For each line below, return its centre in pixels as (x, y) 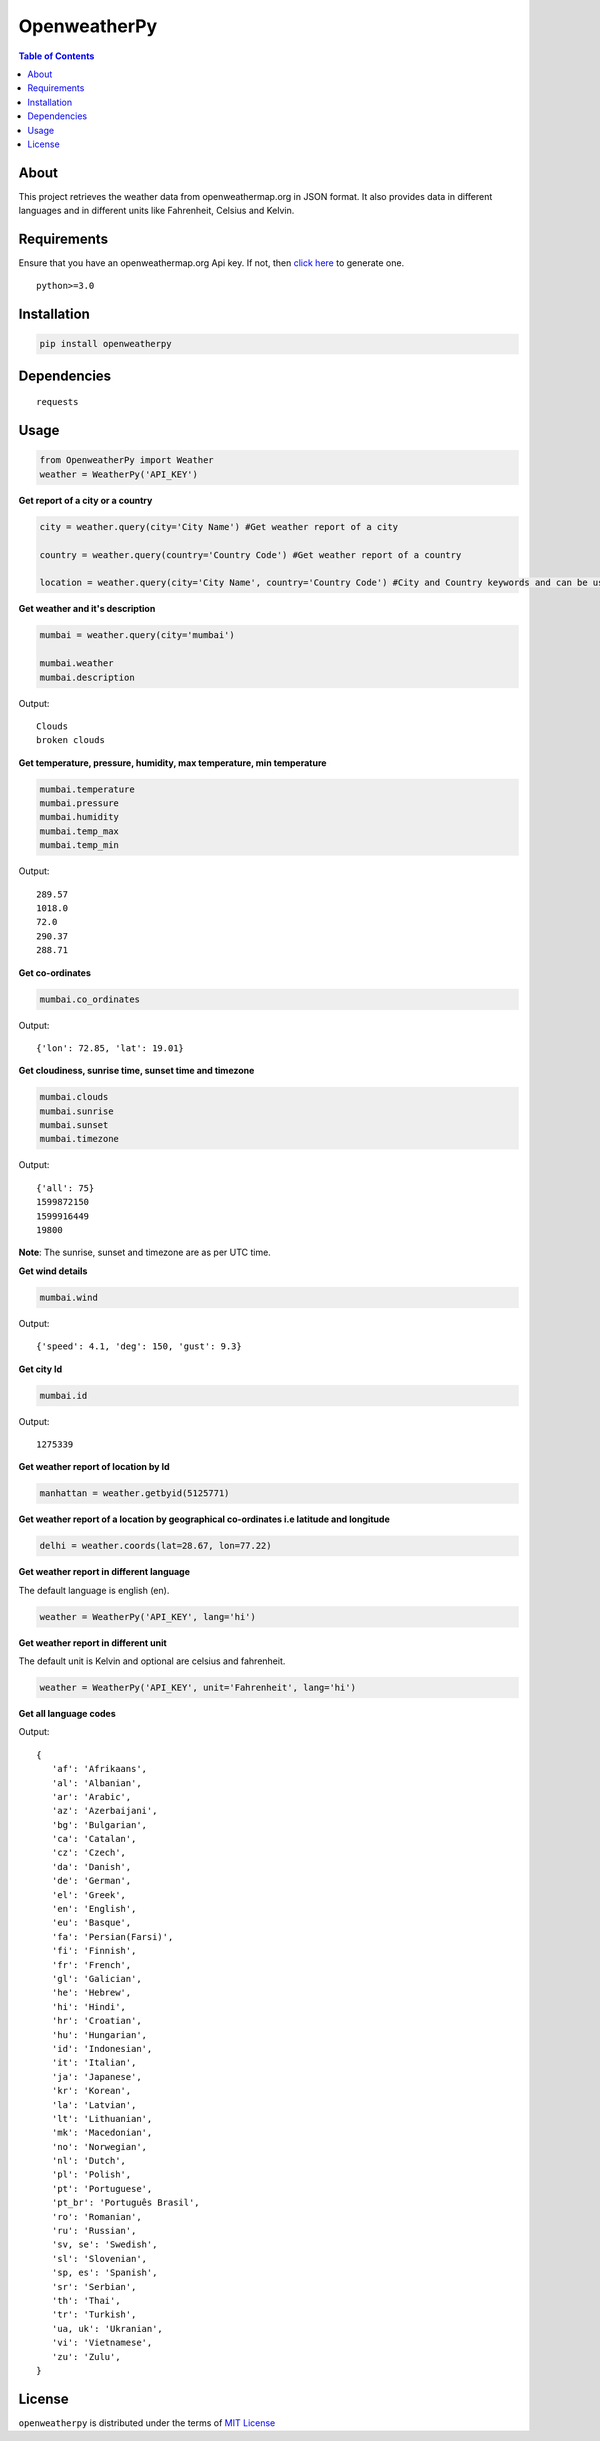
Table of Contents (56, 56)
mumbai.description (87, 677)
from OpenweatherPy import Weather (126, 460)
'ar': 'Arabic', (91, 1796)
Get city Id (40, 1369)
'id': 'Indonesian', (102, 2048)
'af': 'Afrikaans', (99, 1769)
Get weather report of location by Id (94, 1467)
